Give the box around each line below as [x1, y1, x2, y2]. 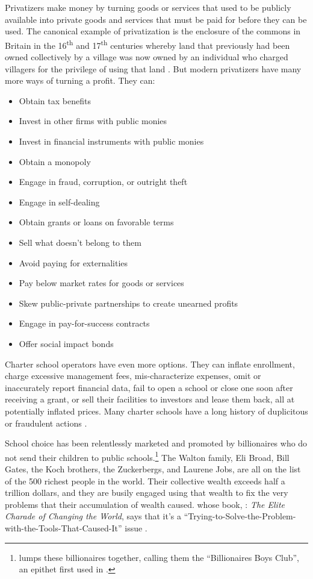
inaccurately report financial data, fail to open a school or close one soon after [5, 381, 293, 393]
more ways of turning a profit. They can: [5, 74, 155, 87]
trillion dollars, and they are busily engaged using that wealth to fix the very [5, 486, 288, 499]
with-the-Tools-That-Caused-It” [5, 521, 122, 534]
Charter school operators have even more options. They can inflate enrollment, [5, 357, 295, 370]
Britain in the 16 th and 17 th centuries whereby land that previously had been [5, 37, 290, 51]
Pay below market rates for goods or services [19, 277, 184, 289]
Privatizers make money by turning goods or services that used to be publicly [5, 1, 291, 13]
